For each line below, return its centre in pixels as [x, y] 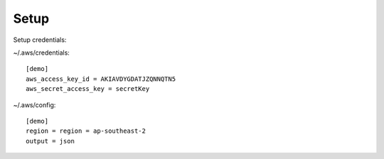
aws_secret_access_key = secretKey [88, 89]
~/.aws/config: [34, 105]
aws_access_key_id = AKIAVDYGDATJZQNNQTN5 [101, 79]
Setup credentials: [40, 40]
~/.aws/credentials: [42, 53]
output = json [50, 141]
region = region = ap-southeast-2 [86, 131]
